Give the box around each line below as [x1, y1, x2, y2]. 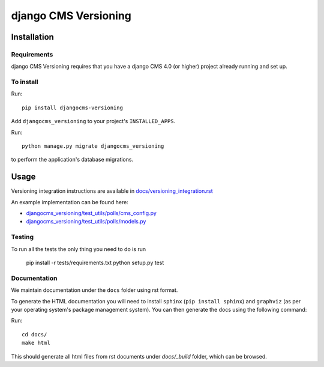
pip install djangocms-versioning [22, 104, 123, 111]
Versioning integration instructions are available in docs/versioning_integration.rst [11, 187, 213, 195]
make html [22, 339, 50, 347]
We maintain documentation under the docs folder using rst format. [11, 287, 178, 294]
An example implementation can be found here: [11, 198, 128, 205]
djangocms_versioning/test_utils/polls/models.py [26, 218, 146, 225]
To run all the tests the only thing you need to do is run [11, 245, 146, 252]
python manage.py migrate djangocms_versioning [22, 143, 164, 150]
